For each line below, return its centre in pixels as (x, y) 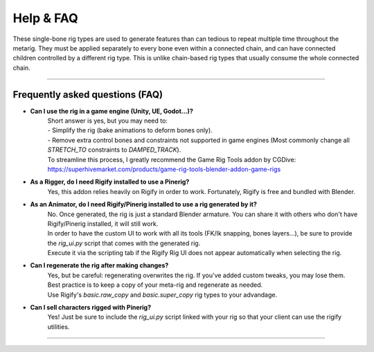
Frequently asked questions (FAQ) (88, 95)
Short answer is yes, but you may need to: (107, 121)
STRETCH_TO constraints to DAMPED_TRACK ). (114, 150)
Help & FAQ (46, 18)
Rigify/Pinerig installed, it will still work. (103, 223)
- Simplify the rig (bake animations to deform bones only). (130, 130)
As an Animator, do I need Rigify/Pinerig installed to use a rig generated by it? (144, 204)
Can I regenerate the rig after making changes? (99, 265)
